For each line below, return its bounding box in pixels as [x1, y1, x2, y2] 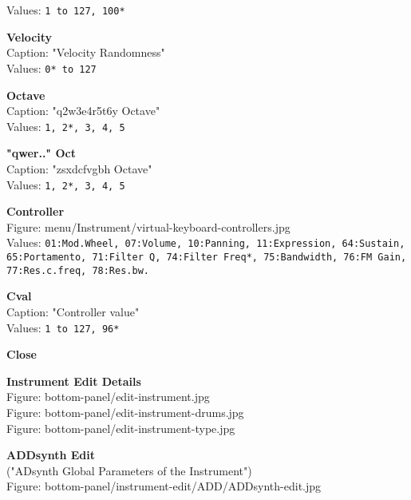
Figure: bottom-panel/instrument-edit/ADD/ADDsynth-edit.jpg [6, 478, 322, 494]
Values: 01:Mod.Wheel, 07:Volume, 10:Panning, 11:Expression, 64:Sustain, [6, 234, 405, 251]
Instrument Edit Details [6, 372, 141, 389]
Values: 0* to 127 [6, 59, 97, 76]
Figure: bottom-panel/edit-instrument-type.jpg [6, 419, 235, 436]
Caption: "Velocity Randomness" [6, 44, 165, 61]
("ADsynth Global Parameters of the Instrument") [6, 462, 252, 478]
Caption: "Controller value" [6, 303, 140, 319]
